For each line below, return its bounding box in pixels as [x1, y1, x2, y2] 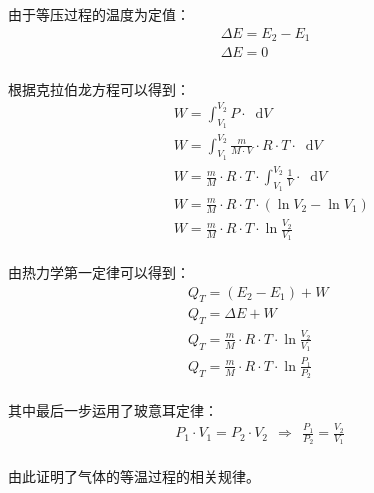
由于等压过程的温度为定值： [8, 4, 190, 24]
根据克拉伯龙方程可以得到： [8, 78, 190, 99]
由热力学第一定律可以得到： [8, 261, 190, 282]
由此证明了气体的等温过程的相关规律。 [8, 465, 260, 486]
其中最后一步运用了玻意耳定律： [8, 399, 218, 420]
